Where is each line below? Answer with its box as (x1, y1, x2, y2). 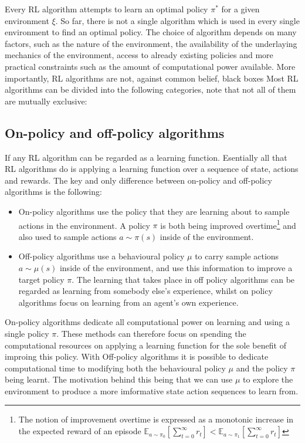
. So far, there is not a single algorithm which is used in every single (55, 14, 300, 26)
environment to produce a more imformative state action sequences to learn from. (5, 384, 299, 397)
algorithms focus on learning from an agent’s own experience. (18, 296, 239, 308)
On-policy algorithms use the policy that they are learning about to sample (18, 205, 290, 217)
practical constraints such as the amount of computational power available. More (5, 60, 296, 72)
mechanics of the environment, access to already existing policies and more (5, 49, 273, 61)
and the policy (236, 361, 288, 374)
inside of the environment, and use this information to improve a (59, 261, 293, 273)
